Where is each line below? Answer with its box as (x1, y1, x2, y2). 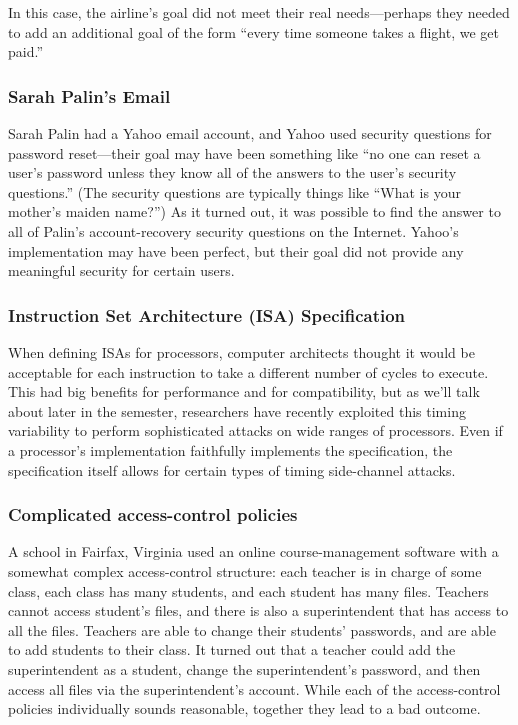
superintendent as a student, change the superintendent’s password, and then (8, 658, 481, 679)
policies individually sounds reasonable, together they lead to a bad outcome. (8, 698, 481, 719)
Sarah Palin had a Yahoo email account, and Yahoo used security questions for (8, 123, 492, 143)
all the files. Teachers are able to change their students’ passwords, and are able (8, 619, 496, 640)
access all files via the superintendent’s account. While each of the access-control (8, 678, 501, 699)
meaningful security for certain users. (8, 260, 235, 281)
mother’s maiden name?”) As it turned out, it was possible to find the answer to (8, 201, 501, 222)
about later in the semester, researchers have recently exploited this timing (8, 400, 466, 421)
